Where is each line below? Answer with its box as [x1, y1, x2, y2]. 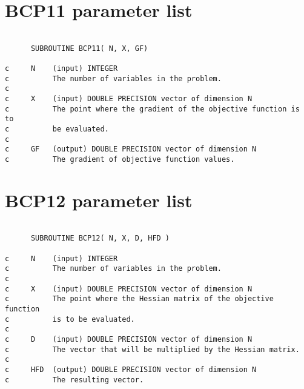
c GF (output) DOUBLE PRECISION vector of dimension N [5, 145, 257, 154]
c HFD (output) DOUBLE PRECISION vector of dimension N [5, 365, 257, 374]
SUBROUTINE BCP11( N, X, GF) [30, 44, 148, 53]
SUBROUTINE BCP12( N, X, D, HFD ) [30, 234, 170, 243]
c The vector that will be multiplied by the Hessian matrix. [5, 345, 300, 354]
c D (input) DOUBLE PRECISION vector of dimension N [5, 335, 253, 344]
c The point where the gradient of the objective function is [5, 104, 300, 113]
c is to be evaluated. [5, 314, 135, 324]
